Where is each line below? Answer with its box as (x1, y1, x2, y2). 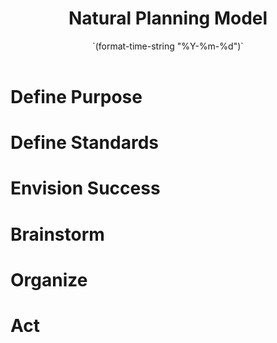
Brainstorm (10, 223, 105, 246)
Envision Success (10, 177, 161, 200)
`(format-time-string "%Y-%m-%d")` (92, 40, 244, 52)
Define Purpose (10, 85, 143, 108)
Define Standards (10, 132, 159, 154)
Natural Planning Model (68, 7, 268, 30)
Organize (10, 268, 88, 291)
